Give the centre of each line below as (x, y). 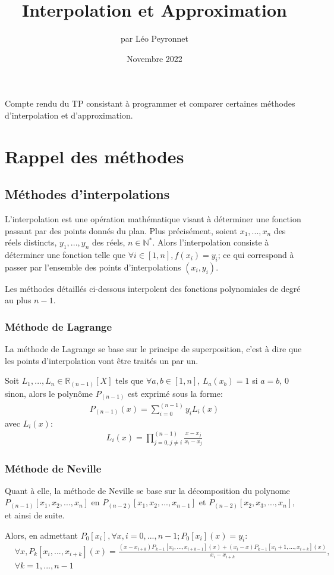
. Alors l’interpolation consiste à (211, 242)
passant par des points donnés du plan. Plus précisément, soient (121, 230)
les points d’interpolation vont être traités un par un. (102, 360)
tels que (130, 380)
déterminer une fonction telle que (65, 255)
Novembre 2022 (155, 58)
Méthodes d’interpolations (87, 194)
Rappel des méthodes (94, 156)
